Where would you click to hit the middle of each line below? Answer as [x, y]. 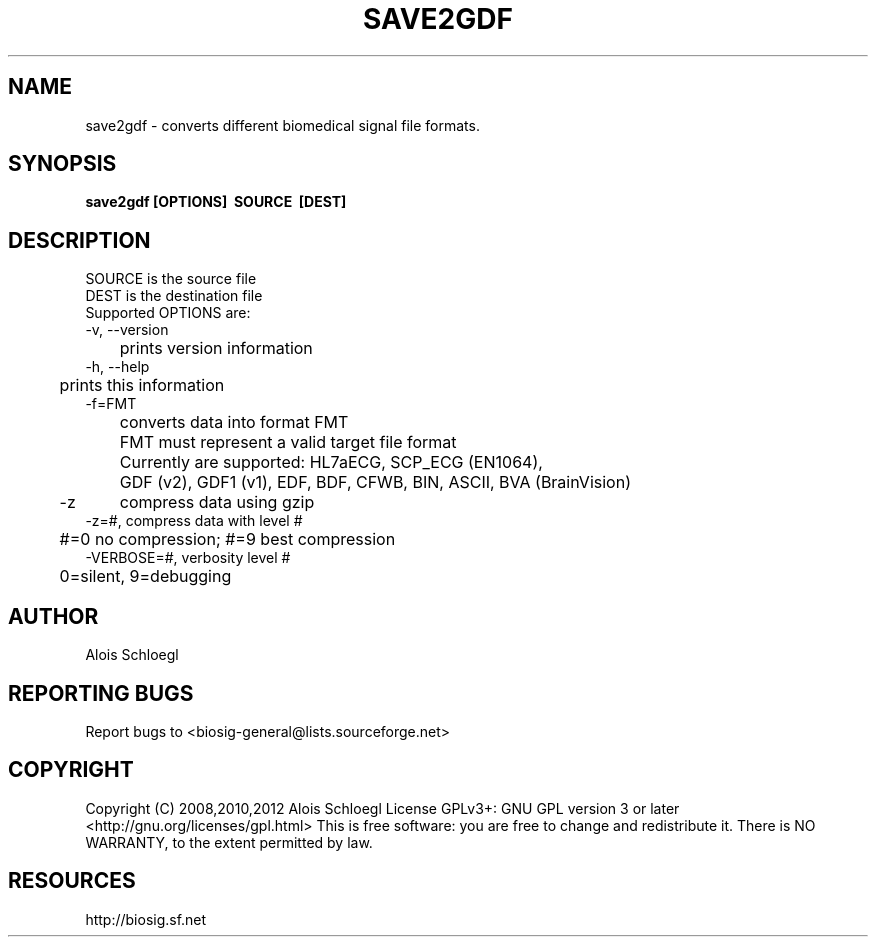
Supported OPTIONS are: [168, 313]
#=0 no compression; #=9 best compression [227, 539]
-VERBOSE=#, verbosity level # [188, 558]
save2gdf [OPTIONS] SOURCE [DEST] [216, 202]
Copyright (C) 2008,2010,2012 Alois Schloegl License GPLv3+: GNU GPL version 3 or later [382, 808]
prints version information [216, 348]
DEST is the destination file [174, 296]
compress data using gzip [217, 502]
